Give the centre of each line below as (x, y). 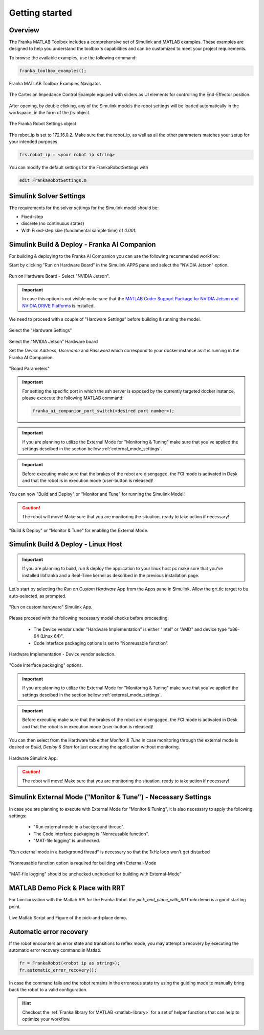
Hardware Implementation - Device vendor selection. (62, 654)
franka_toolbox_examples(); (53, 71)
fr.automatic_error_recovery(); (58, 970)
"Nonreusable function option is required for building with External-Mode (83, 863)
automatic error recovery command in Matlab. (55, 950)
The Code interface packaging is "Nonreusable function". (91, 834)
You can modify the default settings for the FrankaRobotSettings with (79, 168)
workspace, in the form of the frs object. (50, 112)
